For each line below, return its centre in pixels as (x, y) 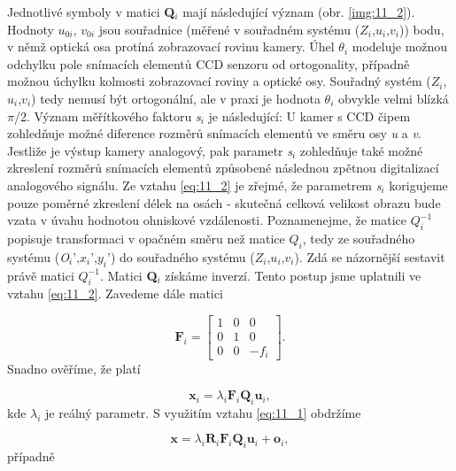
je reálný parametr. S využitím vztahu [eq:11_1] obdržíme (203, 412)
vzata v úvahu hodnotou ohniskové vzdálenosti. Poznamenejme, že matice (207, 220)
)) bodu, (421, 29)
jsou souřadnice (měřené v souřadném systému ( (229, 29)
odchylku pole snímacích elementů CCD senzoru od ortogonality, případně (209, 63)
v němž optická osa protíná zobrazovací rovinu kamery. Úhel (171, 46)
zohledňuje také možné (361, 150)
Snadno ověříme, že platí (74, 369)
